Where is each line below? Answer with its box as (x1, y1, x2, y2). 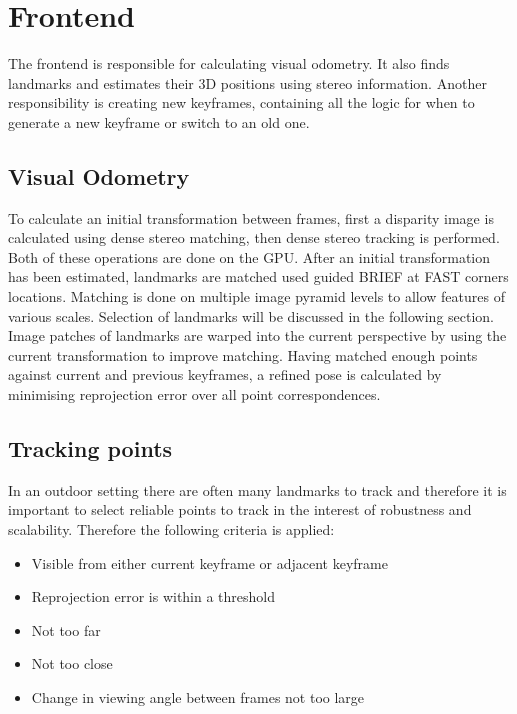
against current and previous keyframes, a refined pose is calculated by (8, 364, 442, 385)
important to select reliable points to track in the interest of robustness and (8, 499, 472, 520)
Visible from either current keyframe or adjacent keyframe (31, 552, 388, 573)
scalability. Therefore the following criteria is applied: (8, 519, 335, 540)
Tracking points (8, 433, 173, 464)
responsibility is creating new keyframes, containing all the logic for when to (8, 92, 475, 113)
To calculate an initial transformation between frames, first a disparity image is (8, 207, 494, 228)
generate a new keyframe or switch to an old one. (8, 111, 310, 132)
